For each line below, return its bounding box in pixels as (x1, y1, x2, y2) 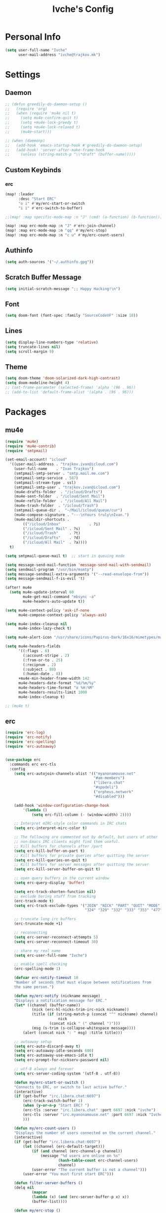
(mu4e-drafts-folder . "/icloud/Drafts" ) (14, 489, 103, 494)
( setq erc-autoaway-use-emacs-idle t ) (14, 1053, 94, 1058)
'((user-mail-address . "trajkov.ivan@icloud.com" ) (9, 462, 119, 467)
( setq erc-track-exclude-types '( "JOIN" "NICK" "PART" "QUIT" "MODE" (14, 903, 161, 908)
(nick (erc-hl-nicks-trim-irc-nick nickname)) (31, 1007, 129, 1012)
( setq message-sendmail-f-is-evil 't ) (5, 576, 85, 581)
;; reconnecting (14, 930, 48, 935)
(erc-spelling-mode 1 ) (14, 966, 61, 972)
